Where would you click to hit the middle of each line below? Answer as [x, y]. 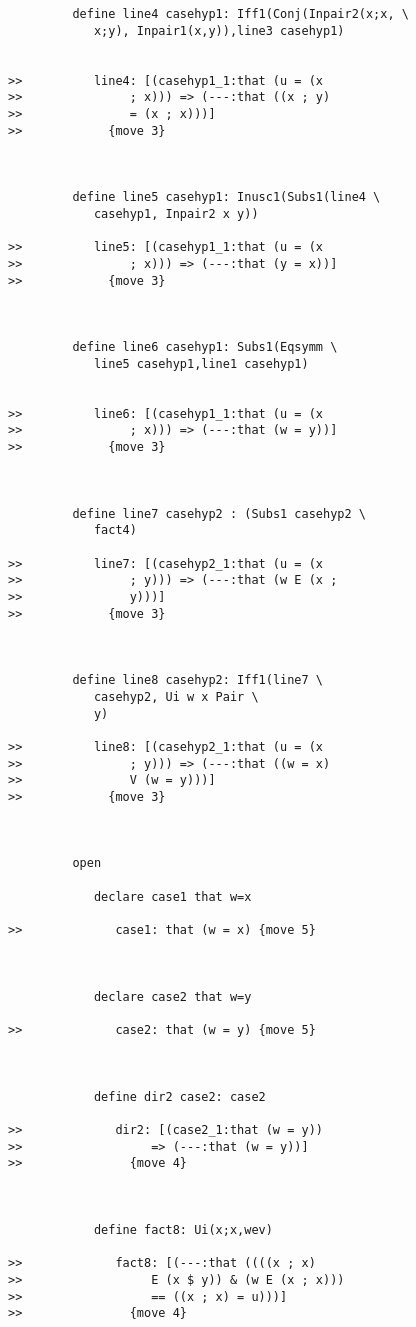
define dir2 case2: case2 [179, 1096]
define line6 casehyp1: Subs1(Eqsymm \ [205, 347]
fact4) [115, 530]
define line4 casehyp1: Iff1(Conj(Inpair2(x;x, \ [240, 14]
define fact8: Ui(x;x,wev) [183, 1229]
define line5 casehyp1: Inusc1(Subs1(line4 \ [226, 197]
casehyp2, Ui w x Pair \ [176, 696]
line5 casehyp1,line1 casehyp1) [201, 363]
